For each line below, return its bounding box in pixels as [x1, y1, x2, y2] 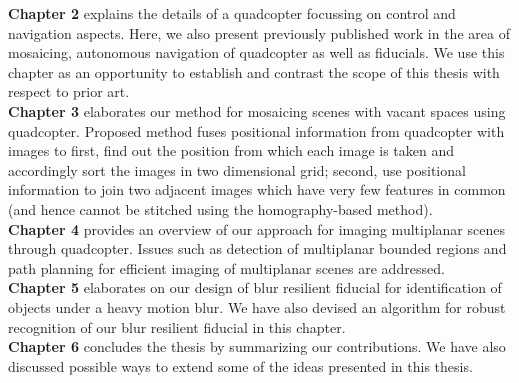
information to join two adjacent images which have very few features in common [8, 179, 506, 200]
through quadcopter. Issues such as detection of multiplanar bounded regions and [8, 238, 507, 259]
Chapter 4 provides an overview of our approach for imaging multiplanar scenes [8, 218, 505, 239]
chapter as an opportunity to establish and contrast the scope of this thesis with [8, 61, 500, 82]
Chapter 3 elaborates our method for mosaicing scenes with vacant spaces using [8, 100, 506, 121]
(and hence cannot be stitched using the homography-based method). [8, 198, 433, 219]
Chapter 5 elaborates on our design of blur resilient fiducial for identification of [8, 277, 502, 298]
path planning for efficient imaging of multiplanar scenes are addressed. [8, 257, 445, 278]
